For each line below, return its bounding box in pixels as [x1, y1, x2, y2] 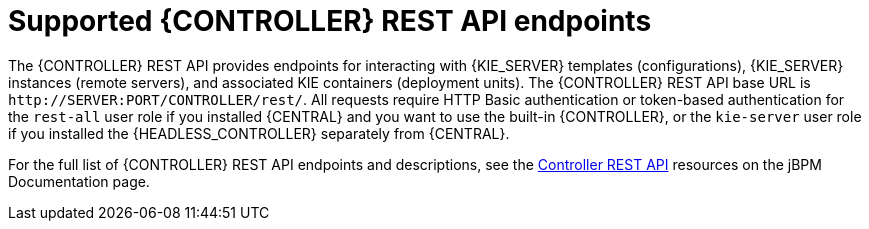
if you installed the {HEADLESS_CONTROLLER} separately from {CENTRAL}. [8, 124, 510, 142]
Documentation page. [8, 172, 150, 190]
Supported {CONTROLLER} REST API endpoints [8, 4, 652, 38]
